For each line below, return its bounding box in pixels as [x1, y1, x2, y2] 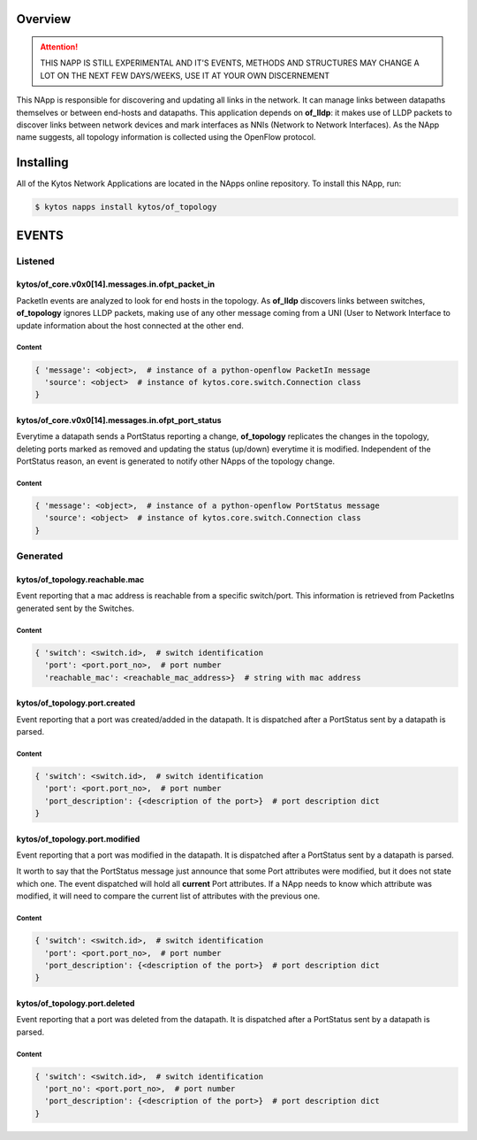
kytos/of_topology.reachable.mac [16, 574, 145, 585]
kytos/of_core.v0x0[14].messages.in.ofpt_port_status [16, 414, 222, 425]
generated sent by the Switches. [16, 603, 134, 613]
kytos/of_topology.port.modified [16, 833, 140, 844]
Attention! [40, 42, 79, 52]
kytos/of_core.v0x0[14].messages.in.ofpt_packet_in [16, 279, 216, 289]
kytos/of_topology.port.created [16, 697, 136, 708]
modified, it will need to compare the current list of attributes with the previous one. [16, 890, 321, 902]
